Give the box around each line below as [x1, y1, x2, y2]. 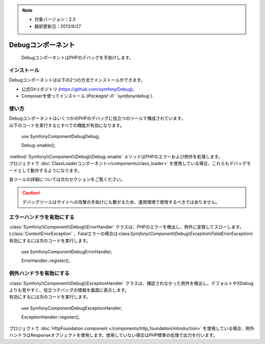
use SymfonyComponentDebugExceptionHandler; [21, 305, 123, 311]
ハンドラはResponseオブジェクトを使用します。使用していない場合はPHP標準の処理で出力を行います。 [9, 332, 218, 338]
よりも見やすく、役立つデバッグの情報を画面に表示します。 [9, 287, 130, 293]
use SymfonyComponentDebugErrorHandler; [21, 249, 112, 255]
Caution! [22, 190, 41, 196]
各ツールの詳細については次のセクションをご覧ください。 [9, 176, 125, 182]
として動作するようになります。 [17, 167, 82, 173]
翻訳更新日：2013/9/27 [34, 23, 81, 29]
